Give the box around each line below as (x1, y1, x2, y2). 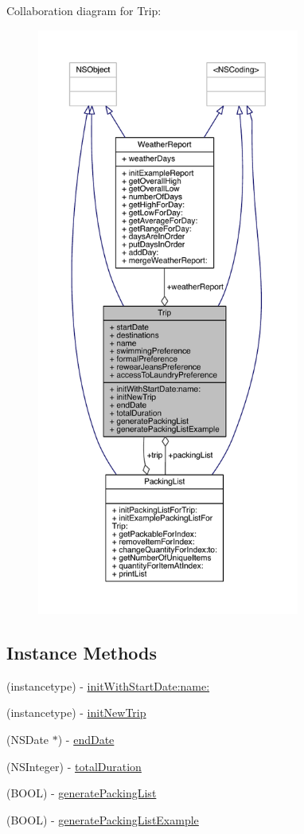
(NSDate (6, 730, 49, 747)
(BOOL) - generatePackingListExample (6, 811, 199, 828)
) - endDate (57, 730, 115, 747)
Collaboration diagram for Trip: (6, 2, 162, 18)
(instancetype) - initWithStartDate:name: (6, 677, 210, 694)
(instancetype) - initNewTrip (6, 704, 146, 721)
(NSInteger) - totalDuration (6, 758, 142, 774)
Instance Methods (6, 640, 157, 664)
